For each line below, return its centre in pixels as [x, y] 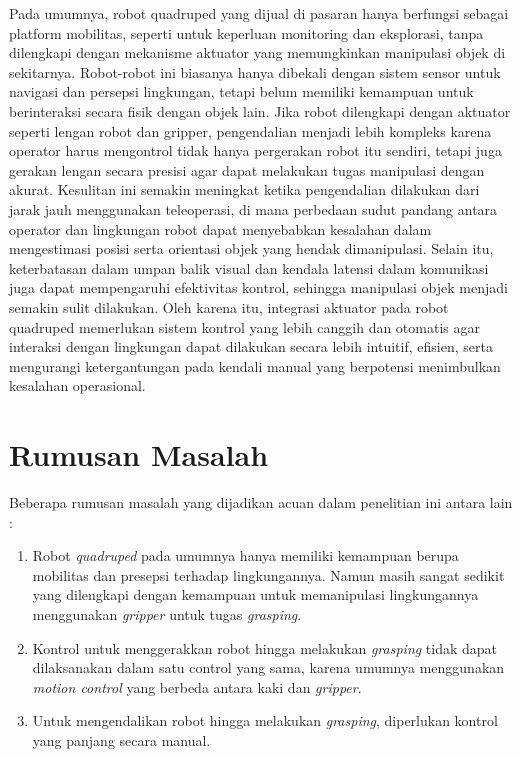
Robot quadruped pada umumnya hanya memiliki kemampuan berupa [245, 555]
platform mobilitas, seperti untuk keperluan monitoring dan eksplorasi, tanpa [246, 32]
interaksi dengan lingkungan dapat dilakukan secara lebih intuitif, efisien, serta [251, 346]
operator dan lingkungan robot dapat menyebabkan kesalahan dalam [220, 228]
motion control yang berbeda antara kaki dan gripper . [197, 686]
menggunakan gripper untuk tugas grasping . [167, 613]
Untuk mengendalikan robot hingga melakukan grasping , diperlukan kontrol [265, 720]
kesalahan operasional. [77, 385]
